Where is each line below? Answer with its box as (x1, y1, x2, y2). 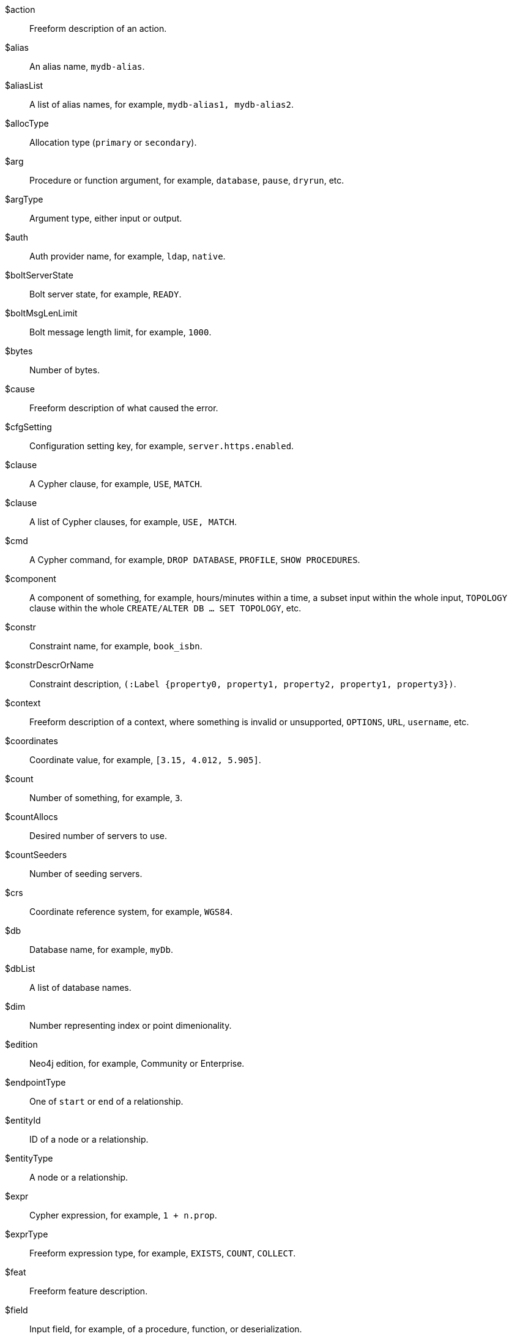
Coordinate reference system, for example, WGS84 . (29, 906, 233, 917)
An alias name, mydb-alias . (29, 61, 145, 72)
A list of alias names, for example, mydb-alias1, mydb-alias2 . (29, 99, 294, 110)
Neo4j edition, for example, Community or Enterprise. (29, 1058, 245, 1069)
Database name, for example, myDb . (29, 944, 173, 955)
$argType (5, 194, 43, 204)
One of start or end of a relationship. (29, 1096, 184, 1106)
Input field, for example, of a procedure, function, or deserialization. (29, 1324, 302, 1334)
